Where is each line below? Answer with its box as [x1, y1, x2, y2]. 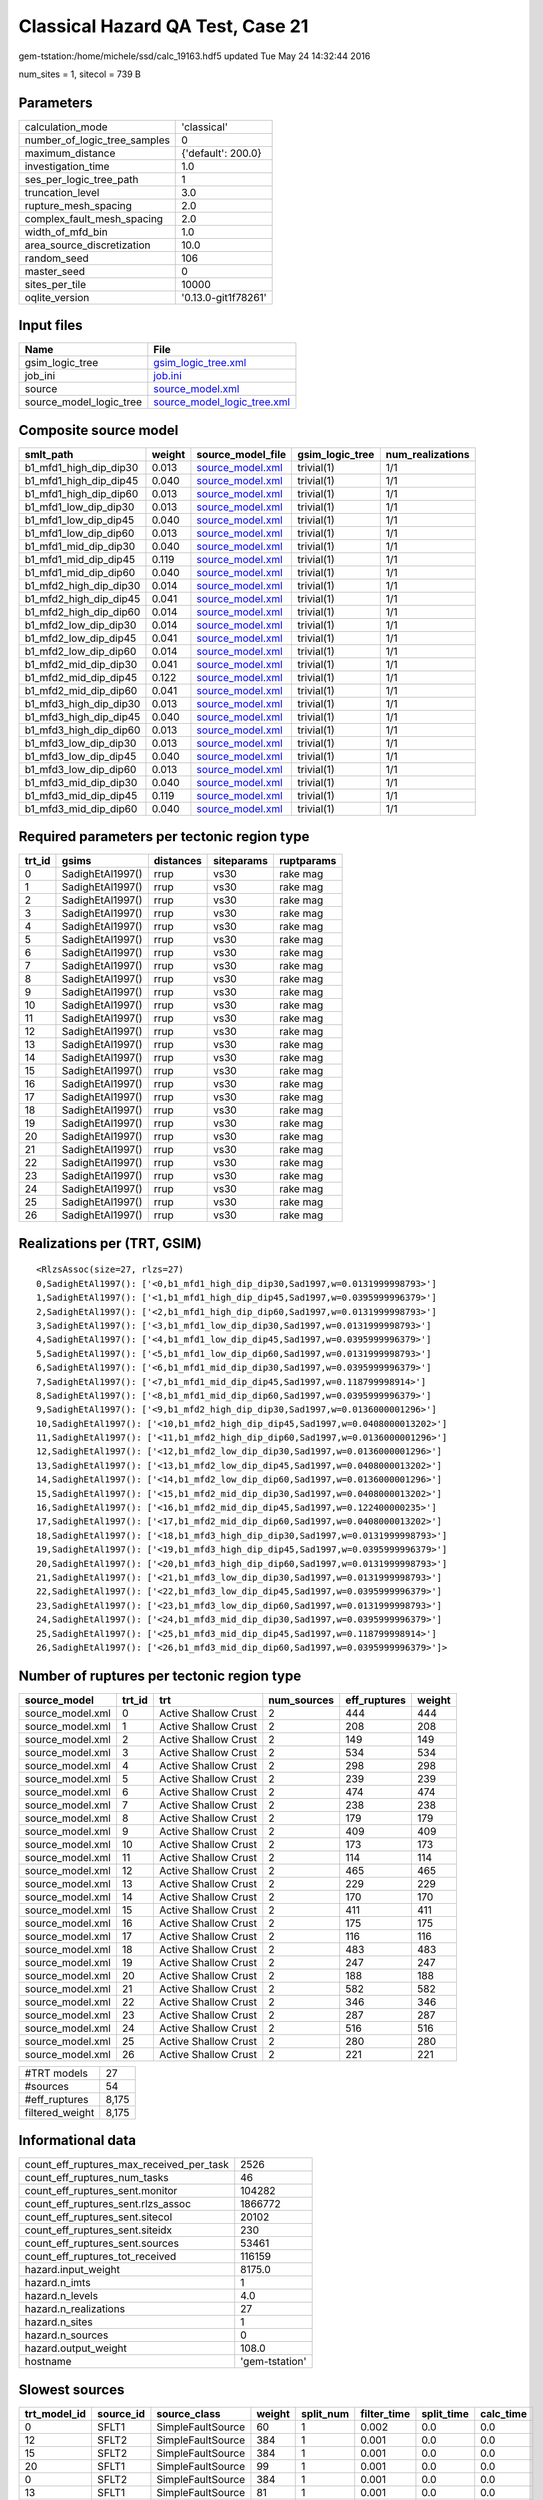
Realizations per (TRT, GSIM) [18, 1235, 202, 1252]
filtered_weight [24, 2105, 95, 2119]
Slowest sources [18, 2381, 125, 2398]
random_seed [24, 251, 89, 265]
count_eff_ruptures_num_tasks [24, 2171, 169, 2185]
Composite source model [18, 421, 179, 439]
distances [153, 854, 202, 868]
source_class [156, 2406, 221, 2420]
